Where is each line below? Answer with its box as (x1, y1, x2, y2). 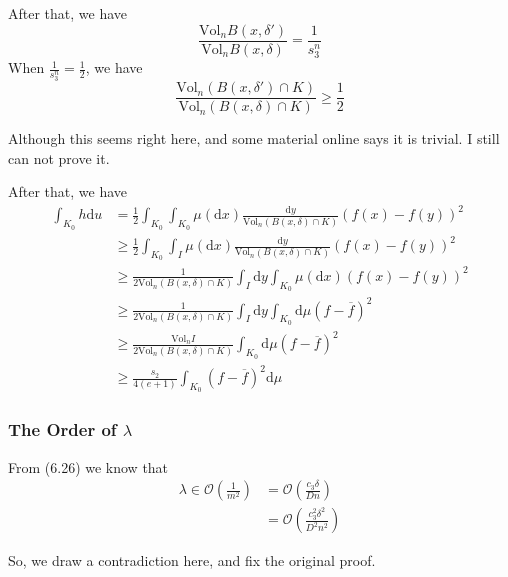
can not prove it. (8, 147, 110, 168)
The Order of (8, 417, 117, 442)
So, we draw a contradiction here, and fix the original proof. (8, 550, 376, 571)
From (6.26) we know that (8, 456, 169, 477)
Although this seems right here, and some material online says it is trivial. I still (8, 128, 500, 149)
